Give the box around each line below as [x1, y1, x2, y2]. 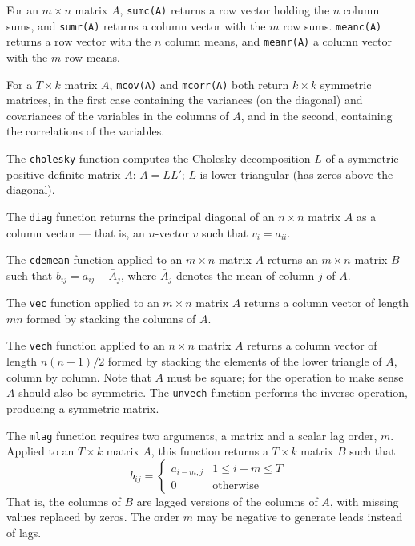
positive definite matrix [6, 165, 121, 182]
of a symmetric [325, 150, 399, 166]
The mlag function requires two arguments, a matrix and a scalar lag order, [6, 427, 377, 443]
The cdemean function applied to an [6, 251, 183, 268]
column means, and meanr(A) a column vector [165, 33, 392, 50]
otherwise [212, 480, 259, 492]
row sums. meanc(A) [283, 17, 382, 34]
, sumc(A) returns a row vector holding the [119, 2, 330, 18]
